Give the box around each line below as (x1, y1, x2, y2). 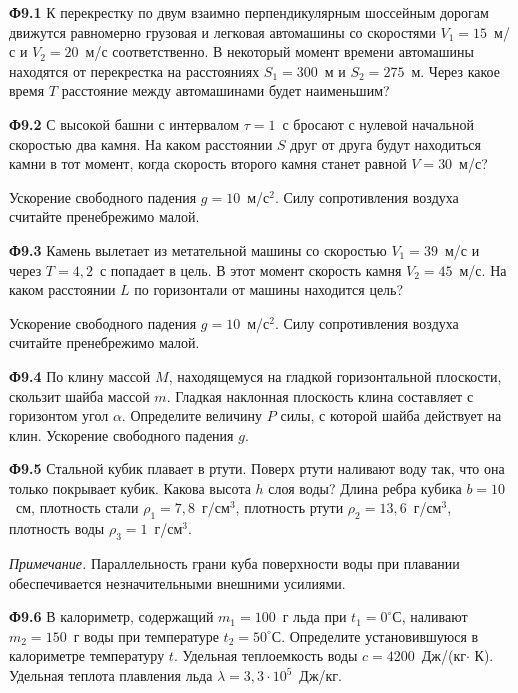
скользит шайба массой (9, 385, 150, 406)
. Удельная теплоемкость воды (173, 645, 358, 666)
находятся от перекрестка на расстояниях (9, 60, 260, 81)
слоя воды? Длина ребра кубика (268, 477, 462, 498)
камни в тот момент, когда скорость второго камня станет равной (9, 153, 407, 174)
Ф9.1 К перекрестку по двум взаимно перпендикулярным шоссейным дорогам (9, 2, 489, 22)
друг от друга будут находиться (290, 133, 481, 154)
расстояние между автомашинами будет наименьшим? (61, 80, 390, 101)
